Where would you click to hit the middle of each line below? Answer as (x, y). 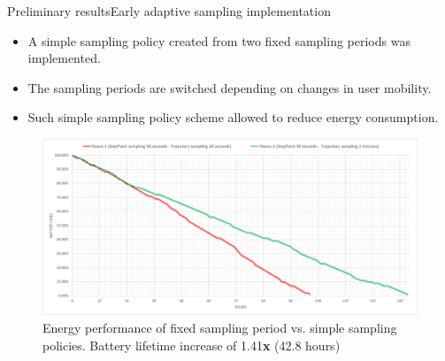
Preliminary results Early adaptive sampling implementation (169, 11)
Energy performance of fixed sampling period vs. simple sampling (220, 328)
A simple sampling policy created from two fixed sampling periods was (219, 40)
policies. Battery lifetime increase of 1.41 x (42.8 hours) (192, 345)
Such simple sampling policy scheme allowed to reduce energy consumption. (233, 117)
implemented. (64, 58)
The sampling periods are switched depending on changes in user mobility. (230, 87)
